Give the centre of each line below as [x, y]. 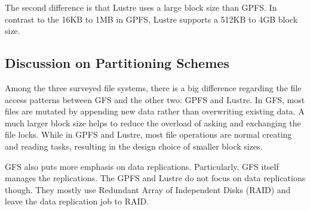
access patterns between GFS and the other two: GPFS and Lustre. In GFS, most [155, 99]
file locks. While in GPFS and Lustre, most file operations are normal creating [148, 134]
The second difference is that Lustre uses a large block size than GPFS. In [141, 7]
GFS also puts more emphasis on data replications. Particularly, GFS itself [142, 166]
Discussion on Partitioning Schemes [117, 63]
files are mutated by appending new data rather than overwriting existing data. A [155, 111]
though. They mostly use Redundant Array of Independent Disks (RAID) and [148, 189]
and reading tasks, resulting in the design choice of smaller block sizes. [134, 146]
